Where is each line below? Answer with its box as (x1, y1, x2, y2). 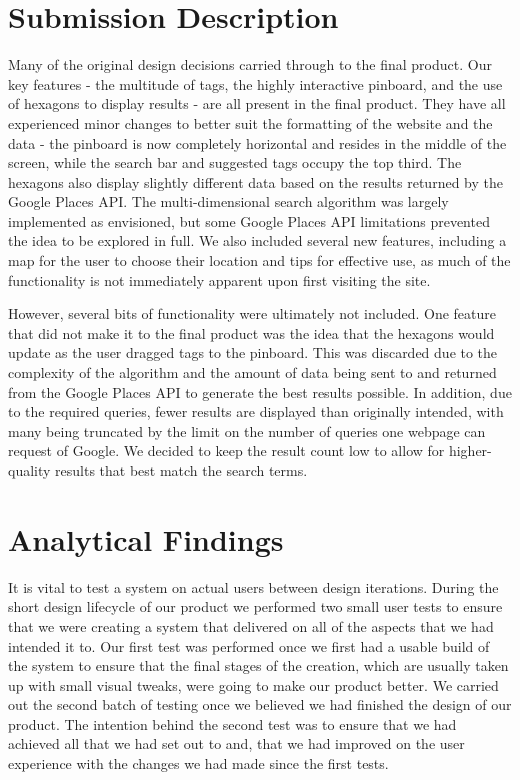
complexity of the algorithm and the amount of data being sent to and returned (8, 362, 497, 383)
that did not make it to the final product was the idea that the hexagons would (8, 322, 495, 343)
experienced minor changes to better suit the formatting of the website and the (8, 112, 493, 133)
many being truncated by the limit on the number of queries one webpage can (8, 420, 486, 441)
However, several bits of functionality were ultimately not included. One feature (8, 303, 496, 324)
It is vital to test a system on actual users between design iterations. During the (8, 576, 499, 597)
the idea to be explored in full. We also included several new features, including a (8, 230, 507, 251)
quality (8, 460, 51, 480)
